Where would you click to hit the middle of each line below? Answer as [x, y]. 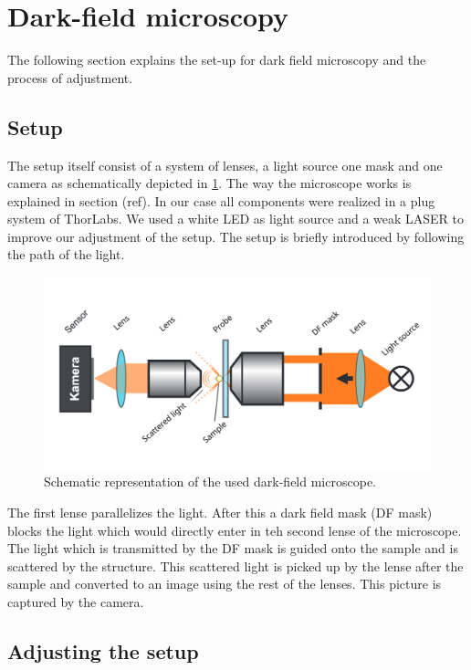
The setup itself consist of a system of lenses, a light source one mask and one [225, 165]
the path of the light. [66, 254]
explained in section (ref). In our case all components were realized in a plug [221, 200]
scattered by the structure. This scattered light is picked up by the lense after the [235, 565]
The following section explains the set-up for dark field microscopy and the [217, 60]
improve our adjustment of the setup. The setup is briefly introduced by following [236, 236]
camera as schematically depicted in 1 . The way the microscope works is [209, 183]
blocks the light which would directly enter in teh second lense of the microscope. [235, 530]
